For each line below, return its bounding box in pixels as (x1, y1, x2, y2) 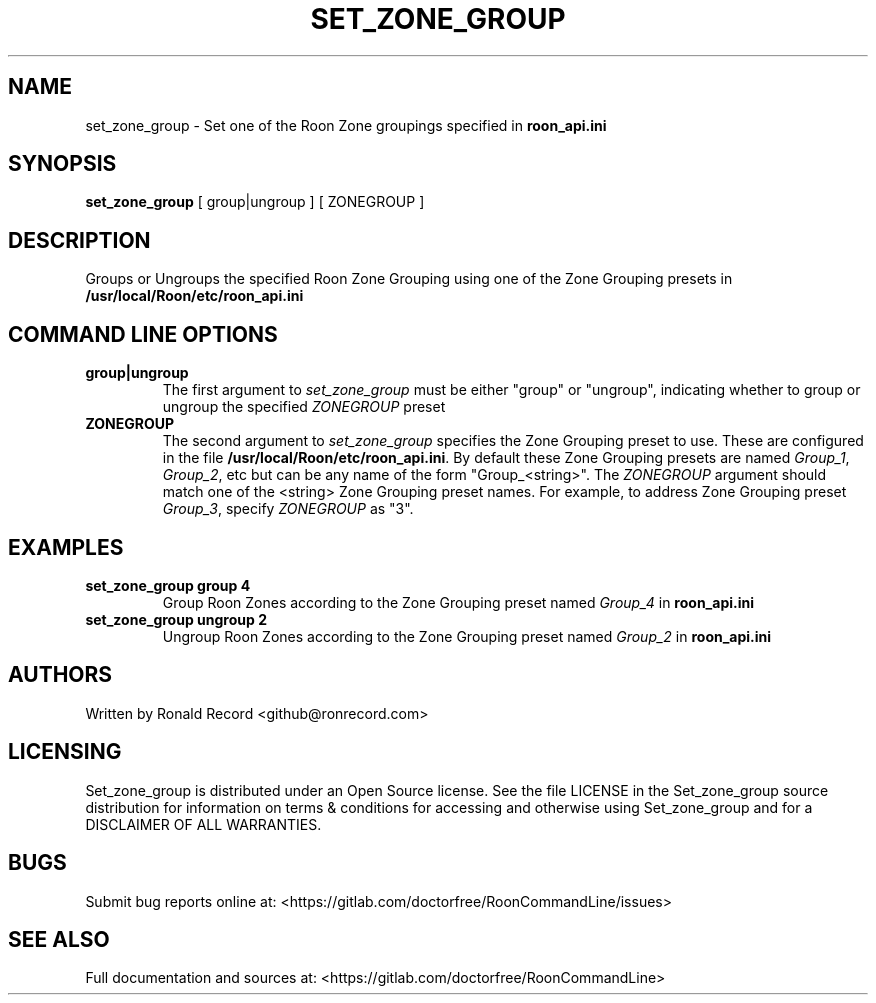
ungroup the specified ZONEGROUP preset (162, 398, 446, 416)
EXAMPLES (8, 534, 124, 560)
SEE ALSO (8, 926, 110, 952)
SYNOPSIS (8, 151, 117, 177)
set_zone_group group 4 (85, 576, 251, 594)
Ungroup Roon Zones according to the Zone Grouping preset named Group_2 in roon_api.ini (162, 627, 772, 645)
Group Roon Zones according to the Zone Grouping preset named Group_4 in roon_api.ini (162, 593, 754, 611)
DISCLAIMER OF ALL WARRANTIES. (85, 815, 322, 833)
